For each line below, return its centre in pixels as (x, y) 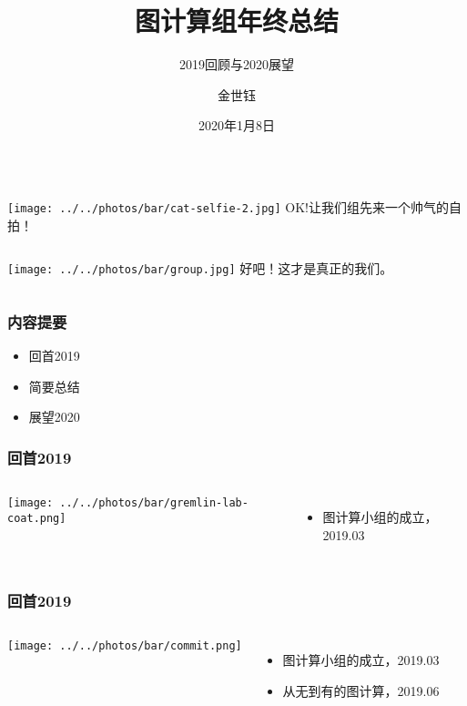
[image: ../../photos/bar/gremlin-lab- (128, 503)
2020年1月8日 (237, 125)
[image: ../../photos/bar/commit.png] (125, 646)
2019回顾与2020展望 (237, 64)
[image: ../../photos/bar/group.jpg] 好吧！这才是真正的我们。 (200, 268)
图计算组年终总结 (236, 20)
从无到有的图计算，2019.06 (361, 691)
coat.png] (37, 518)
